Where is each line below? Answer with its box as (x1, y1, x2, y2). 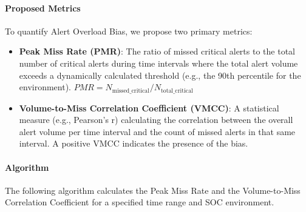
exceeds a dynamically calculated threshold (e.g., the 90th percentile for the (19, 68, 301, 81)
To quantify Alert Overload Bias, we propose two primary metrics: (5, 24, 253, 37)
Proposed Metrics (5, 1, 81, 14)
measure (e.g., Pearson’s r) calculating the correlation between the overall (19, 113, 293, 126)
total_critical (160, 87, 193, 94)
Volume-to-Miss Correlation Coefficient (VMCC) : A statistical (19, 101, 279, 114)
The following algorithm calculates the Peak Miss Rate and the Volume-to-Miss (5, 184, 301, 196)
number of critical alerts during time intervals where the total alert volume (19, 56, 298, 69)
